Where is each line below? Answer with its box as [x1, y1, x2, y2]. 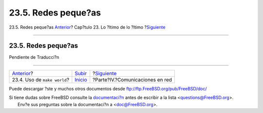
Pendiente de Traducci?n [9, 54, 59, 60]
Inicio [75, 76, 87, 83]
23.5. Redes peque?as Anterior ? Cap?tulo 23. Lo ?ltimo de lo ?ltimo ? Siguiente [9, 24, 166, 30]
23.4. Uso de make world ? [12, 76, 70, 83]
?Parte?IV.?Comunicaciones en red [93, 76, 172, 83]
